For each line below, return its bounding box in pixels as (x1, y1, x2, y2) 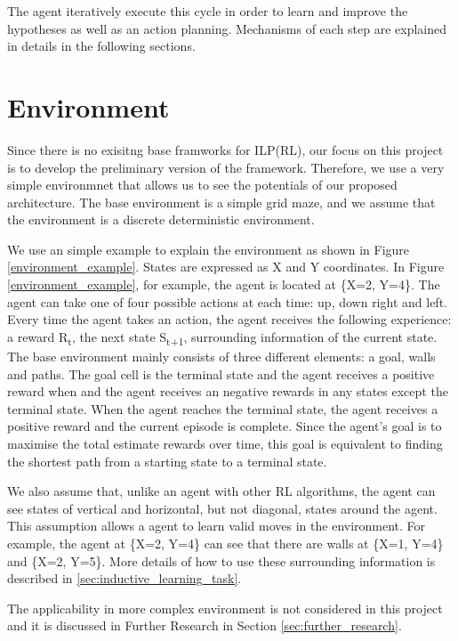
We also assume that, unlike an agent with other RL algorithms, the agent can (7, 482, 436, 500)
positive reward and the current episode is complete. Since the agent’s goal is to (7, 417, 442, 435)
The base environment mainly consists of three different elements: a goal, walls (7, 346, 436, 365)
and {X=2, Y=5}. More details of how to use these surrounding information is (7, 551, 436, 570)
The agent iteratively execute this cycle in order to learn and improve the (7, 2, 408, 20)
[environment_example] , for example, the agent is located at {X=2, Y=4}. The (7, 275, 440, 294)
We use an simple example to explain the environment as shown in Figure (7, 239, 410, 258)
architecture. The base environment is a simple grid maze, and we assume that (7, 192, 436, 211)
